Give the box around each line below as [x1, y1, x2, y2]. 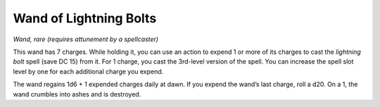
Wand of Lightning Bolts [13, 10, 157, 26]
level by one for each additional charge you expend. [13, 67, 164, 76]
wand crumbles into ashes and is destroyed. [13, 90, 141, 98]
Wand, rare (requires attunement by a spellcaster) [13, 35, 158, 43]
